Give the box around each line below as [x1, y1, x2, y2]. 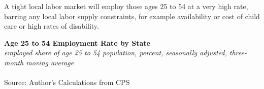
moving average [26, 57, 74, 67]
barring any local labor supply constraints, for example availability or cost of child [4, 11, 260, 21]
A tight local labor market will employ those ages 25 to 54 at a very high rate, [4, 1, 248, 11]
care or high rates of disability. [4, 21, 99, 31]
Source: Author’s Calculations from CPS [4, 77, 130, 87]
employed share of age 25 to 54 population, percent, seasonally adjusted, [4, 47, 227, 58]
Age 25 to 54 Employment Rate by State [4, 37, 150, 48]
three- [229, 47, 247, 58]
